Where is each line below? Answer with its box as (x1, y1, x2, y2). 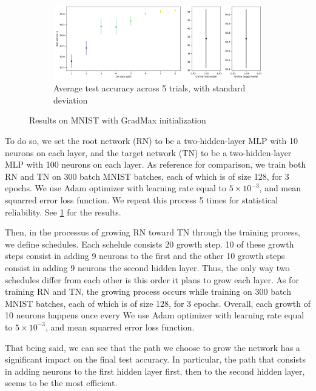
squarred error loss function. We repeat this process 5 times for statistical (5, 193, 278, 206)
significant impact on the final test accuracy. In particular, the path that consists (5, 353, 306, 366)
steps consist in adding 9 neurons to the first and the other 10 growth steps (5, 249, 285, 262)
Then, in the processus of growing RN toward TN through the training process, (5, 226, 300, 238)
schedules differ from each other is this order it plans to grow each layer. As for (5, 273, 299, 286)
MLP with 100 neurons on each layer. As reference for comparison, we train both (5, 158, 306, 171)
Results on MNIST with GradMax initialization (29, 114, 206, 126)
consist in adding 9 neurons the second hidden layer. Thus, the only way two (5, 261, 290, 274)
